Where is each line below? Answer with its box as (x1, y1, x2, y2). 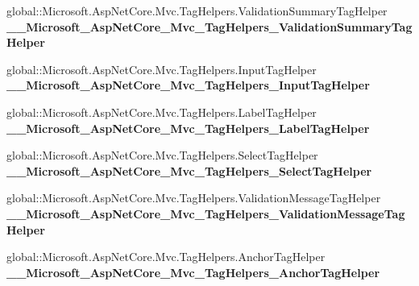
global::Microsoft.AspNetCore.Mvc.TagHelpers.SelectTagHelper (6, 147, 318, 164)
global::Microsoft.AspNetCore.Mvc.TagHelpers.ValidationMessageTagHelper (6, 189, 381, 206)
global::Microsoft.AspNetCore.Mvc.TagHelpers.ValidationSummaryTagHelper (6, 2, 388, 19)
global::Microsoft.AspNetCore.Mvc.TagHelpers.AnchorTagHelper (6, 248, 326, 265)
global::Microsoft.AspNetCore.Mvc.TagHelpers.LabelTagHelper (6, 103, 317, 120)
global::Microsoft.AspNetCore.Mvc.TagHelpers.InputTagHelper (6, 60, 317, 77)
